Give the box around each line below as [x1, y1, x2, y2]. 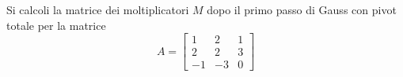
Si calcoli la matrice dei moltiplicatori [6, 2, 189, 17]
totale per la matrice [6, 16, 106, 33]
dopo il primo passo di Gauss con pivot [207, 2, 397, 17]
